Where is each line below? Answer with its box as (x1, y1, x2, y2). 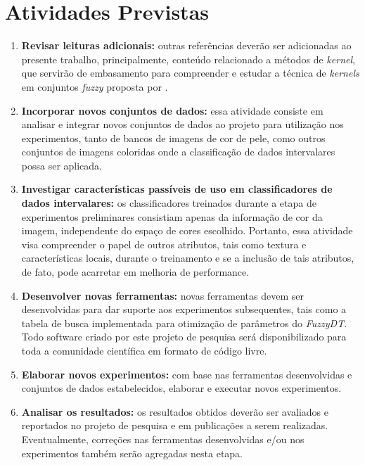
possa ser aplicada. (21, 158, 103, 172)
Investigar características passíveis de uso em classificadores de (21, 181, 333, 196)
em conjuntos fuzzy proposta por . (21, 79, 168, 94)
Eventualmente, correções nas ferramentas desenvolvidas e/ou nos (21, 431, 305, 446)
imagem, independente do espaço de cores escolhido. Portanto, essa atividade (21, 223, 353, 238)
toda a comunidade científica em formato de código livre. (21, 343, 267, 357)
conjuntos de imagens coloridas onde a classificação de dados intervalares (21, 144, 335, 159)
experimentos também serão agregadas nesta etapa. (21, 445, 243, 460)
